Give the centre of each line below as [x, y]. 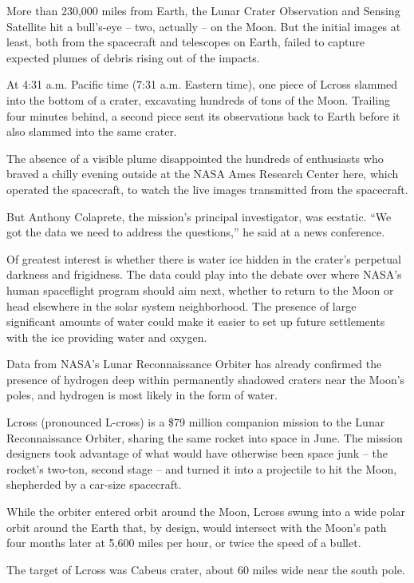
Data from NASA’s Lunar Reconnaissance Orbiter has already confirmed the [194, 364]
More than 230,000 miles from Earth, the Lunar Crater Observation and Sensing [203, 10]
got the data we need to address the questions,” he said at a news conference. [196, 232]
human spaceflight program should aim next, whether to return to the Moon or [200, 290]
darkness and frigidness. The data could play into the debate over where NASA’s [204, 274]
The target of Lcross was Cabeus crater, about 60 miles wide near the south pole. [206, 569]
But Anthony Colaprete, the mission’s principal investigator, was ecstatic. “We [199, 216]
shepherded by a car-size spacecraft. [94, 484]
